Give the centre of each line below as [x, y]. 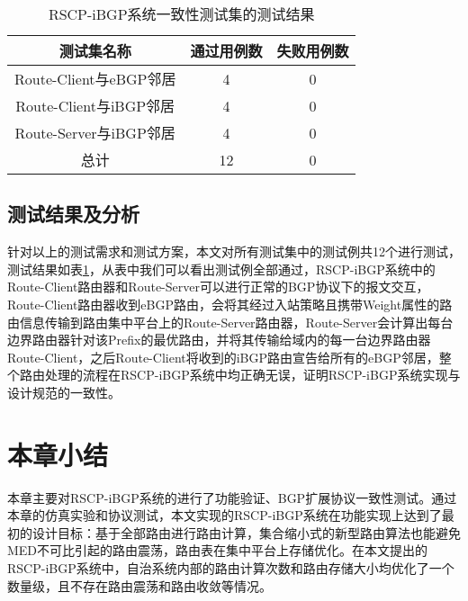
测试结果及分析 [73, 214]
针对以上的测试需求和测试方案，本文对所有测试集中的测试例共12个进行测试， [234, 251]
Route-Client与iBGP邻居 [95, 106]
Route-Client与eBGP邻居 [95, 79]
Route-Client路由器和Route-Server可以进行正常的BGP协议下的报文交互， [218, 287]
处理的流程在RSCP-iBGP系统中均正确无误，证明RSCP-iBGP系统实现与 [252, 375]
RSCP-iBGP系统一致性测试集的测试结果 [181, 14]
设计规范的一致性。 [64, 392]
